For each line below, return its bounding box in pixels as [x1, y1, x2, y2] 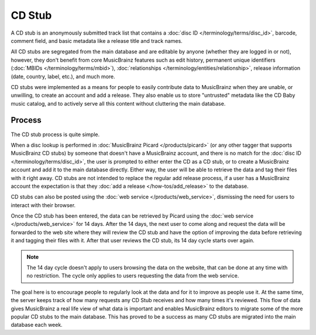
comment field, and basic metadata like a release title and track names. [11, 37, 183, 44]
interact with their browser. [11, 201, 76, 208]
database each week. [11, 322, 63, 329]
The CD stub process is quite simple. [11, 131, 100, 138]
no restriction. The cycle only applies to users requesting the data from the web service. [26, 272, 239, 279]
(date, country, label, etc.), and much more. [11, 73, 115, 80]
